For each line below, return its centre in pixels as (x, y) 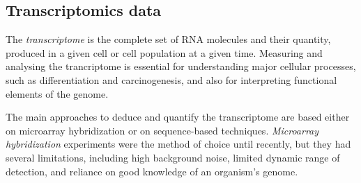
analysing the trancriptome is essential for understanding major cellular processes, (181, 66)
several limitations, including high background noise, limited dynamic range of (173, 157)
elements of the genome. (57, 93)
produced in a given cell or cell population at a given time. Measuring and (164, 52)
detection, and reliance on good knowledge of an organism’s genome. (152, 171)
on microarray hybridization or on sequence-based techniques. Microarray (162, 130)
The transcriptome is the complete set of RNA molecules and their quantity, (168, 39)
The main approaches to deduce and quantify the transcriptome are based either (178, 117)
